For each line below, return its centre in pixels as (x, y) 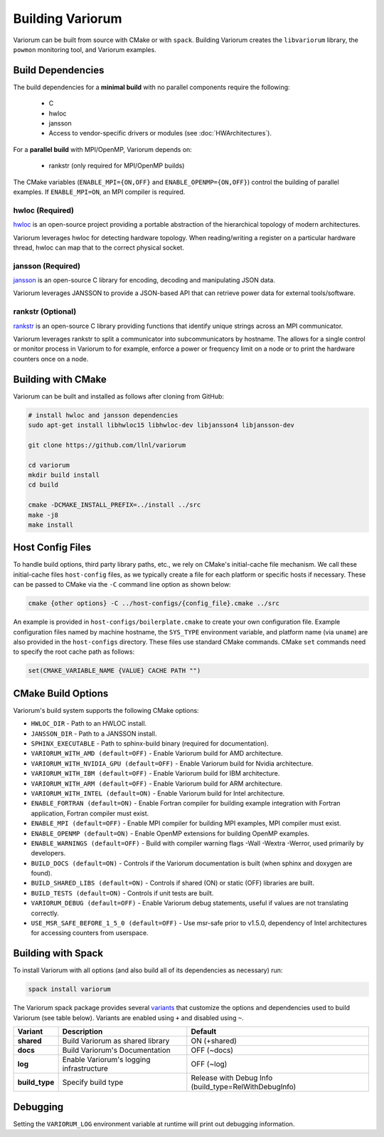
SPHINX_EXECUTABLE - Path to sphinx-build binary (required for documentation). (150, 744)
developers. (48, 853)
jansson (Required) (47, 266)
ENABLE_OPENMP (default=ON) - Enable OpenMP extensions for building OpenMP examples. (170, 833)
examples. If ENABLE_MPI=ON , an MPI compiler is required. (99, 192)
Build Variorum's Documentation (116, 1050)
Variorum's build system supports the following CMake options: (106, 710)
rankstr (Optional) (45, 312)
